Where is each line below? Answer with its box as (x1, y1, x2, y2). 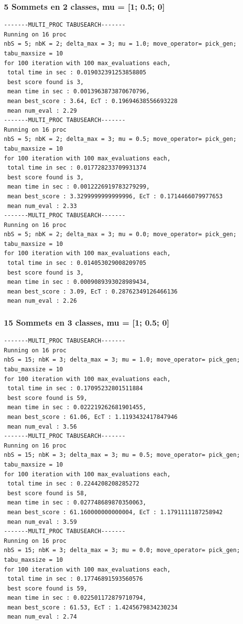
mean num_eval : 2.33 (7, 202, 77, 209)
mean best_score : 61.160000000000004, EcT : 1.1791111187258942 (7, 508, 223, 516)
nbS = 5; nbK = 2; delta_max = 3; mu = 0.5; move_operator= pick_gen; (4, 136, 237, 143)
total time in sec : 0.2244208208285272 (7, 480, 140, 487)
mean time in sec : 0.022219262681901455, (7, 404, 146, 411)
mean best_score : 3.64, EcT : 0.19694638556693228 (7, 97, 178, 104)
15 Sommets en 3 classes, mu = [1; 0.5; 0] (4, 316, 170, 328)
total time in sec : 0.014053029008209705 (7, 260, 146, 267)
